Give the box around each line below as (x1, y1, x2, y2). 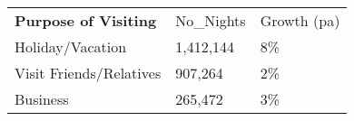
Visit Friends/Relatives (15, 62, 162, 83)
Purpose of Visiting (15, 10, 157, 31)
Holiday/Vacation (15, 36, 127, 57)
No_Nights (175, 10, 246, 31)
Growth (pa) (260, 10, 340, 31)
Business (15, 88, 69, 109)
